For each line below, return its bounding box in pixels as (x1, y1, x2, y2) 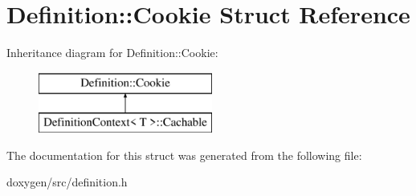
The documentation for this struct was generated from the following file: (6, 146, 362, 163)
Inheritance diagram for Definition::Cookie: (6, 44, 218, 61)
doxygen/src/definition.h (6, 174, 128, 190)
